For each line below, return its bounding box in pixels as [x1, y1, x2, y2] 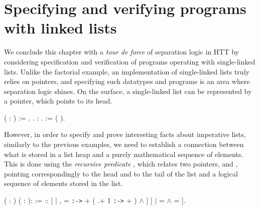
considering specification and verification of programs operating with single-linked [4, 56, 255, 66]
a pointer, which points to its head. [4, 95, 112, 106]
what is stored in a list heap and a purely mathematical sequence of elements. [4, 148, 243, 159]
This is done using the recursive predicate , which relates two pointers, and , [4, 158, 238, 169]
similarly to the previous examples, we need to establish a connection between [4, 139, 244, 149]
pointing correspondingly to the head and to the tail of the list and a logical [4, 168, 238, 178]
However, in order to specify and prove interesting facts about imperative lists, [4, 129, 246, 139]
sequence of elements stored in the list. [4, 178, 123, 188]
